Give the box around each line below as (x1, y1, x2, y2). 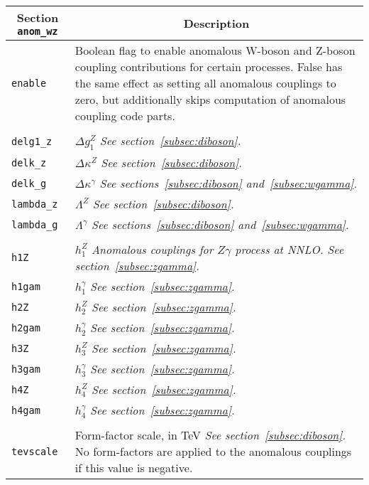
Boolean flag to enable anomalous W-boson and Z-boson (75, 42, 356, 58)
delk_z (11, 156, 47, 169)
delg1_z (11, 135, 53, 147)
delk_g (11, 177, 47, 189)
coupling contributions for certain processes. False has (75, 58, 343, 75)
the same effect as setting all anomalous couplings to (75, 75, 336, 91)
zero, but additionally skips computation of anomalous (75, 91, 346, 107)
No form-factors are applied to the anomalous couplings (75, 443, 352, 460)
